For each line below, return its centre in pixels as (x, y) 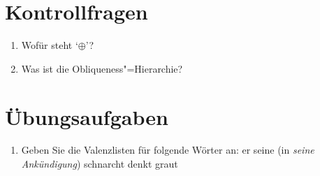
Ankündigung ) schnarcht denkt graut (100, 164)
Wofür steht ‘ (50, 45)
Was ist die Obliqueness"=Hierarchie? (102, 68)
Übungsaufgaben (87, 116)
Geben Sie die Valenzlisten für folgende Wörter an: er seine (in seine (168, 150)
